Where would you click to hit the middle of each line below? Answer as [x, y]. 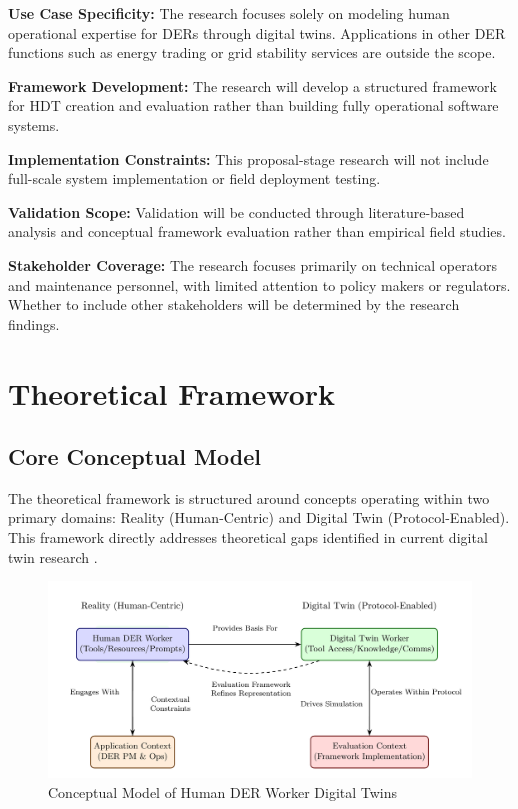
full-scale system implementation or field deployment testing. [194, 178]
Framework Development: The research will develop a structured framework [252, 85]
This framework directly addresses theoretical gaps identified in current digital [248, 537]
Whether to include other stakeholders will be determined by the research [234, 304]
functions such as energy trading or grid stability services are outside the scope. [252, 52]
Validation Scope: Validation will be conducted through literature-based [236, 211]
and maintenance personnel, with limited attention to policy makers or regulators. [259, 284]
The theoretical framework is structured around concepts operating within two [249, 497]
